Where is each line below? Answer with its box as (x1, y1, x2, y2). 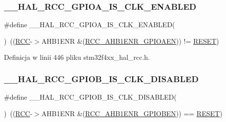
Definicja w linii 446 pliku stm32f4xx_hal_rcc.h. (4, 52, 150, 62)
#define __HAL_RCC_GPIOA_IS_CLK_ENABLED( (4, 19, 175, 30)
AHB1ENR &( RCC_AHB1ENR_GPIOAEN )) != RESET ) (41, 35, 219, 46)
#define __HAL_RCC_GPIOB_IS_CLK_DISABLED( (4, 92, 177, 102)
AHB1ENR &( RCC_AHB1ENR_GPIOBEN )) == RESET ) (41, 108, 223, 118)
